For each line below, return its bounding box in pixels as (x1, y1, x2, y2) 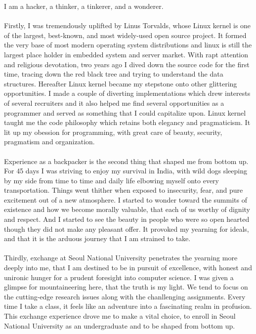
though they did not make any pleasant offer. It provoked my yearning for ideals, (4, 223, 249, 234)
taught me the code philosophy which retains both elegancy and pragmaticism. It (4, 117, 251, 127)
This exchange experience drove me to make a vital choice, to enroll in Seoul (4, 311, 236, 321)
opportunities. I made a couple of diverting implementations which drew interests (4, 88, 251, 98)
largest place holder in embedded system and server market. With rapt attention (4, 49, 249, 59)
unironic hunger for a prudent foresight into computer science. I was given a (4, 272, 234, 282)
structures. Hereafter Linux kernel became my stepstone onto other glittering (4, 78, 237, 88)
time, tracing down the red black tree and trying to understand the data (4, 69, 223, 79)
